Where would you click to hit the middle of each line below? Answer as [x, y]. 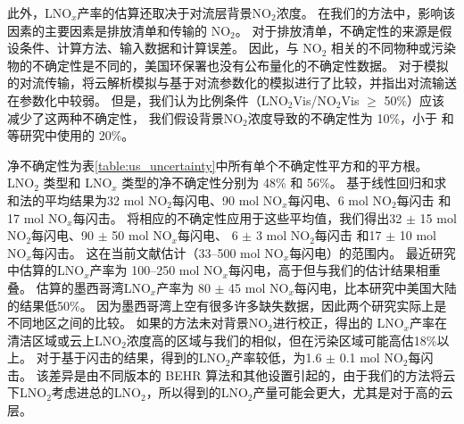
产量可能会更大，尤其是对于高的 [347, 392]
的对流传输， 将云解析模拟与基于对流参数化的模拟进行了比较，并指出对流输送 [232, 83]
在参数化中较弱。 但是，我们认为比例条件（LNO [148, 100]
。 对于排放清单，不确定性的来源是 [337, 30]
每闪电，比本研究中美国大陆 [375, 287]
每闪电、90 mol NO [227, 200]
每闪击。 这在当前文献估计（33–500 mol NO [157, 252]
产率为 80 [183, 287]
